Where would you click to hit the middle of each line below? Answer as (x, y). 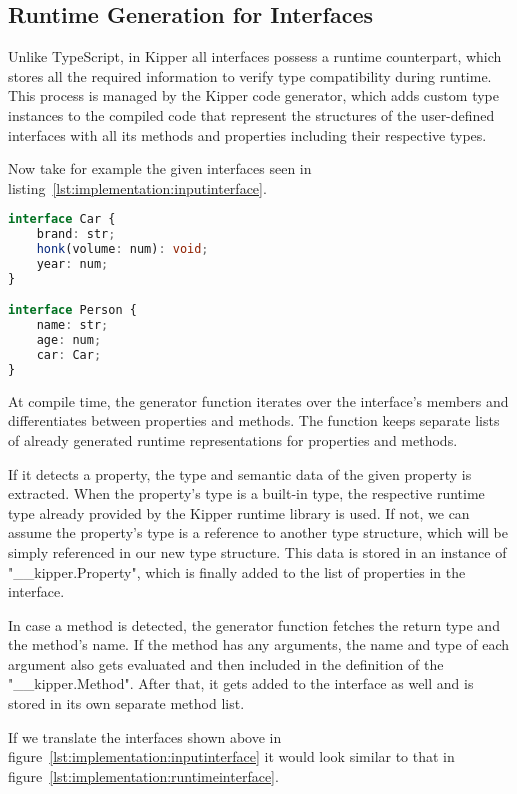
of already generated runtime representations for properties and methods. (233, 439)
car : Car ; (69, 355)
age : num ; (69, 340)
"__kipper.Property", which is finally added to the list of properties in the (237, 571)
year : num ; (72, 263)
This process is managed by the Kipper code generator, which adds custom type (253, 95)
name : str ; (72, 325)
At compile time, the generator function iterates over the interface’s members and (258, 400)
